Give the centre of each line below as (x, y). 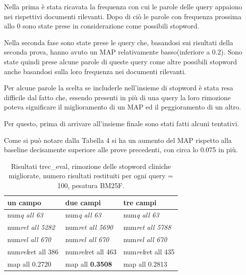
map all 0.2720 (29, 263)
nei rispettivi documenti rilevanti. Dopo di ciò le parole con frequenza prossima (123, 16)
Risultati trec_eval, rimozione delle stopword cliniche (91, 166)
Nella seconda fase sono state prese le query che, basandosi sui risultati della (119, 42)
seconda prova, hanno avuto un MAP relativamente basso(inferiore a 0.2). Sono (123, 52)
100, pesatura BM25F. (91, 185)
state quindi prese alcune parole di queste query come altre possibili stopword (121, 61)
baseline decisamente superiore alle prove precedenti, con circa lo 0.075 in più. (121, 150)
